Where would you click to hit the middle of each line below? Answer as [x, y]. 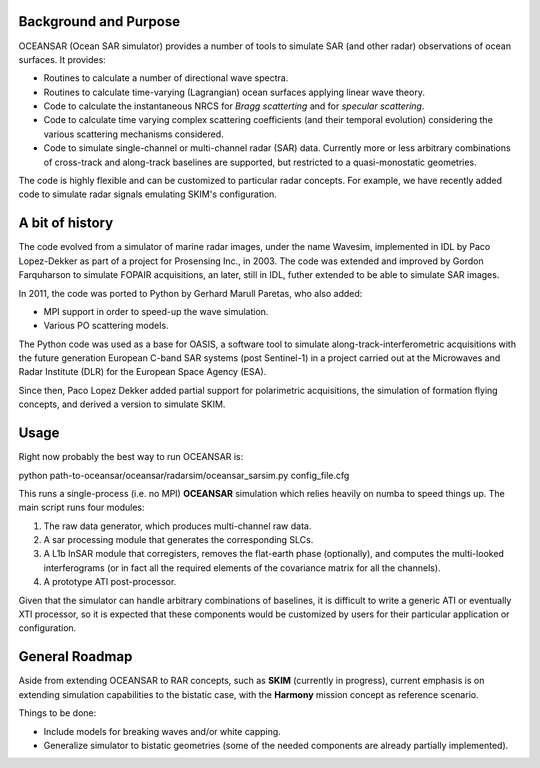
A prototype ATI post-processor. [110, 582]
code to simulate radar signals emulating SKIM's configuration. [147, 194]
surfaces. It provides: [62, 59]
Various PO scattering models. [106, 326]
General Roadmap [75, 656]
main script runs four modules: [81, 507]
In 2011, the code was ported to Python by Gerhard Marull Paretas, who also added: [190, 293]
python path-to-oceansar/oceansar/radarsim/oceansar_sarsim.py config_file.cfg [184, 475]
